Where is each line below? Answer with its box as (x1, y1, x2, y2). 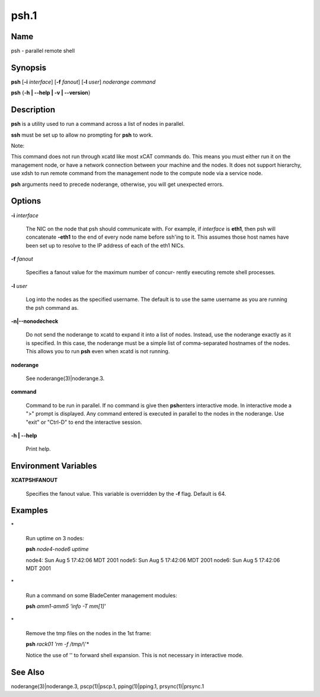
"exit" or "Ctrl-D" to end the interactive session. (25, 419, 142, 426)
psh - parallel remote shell (11, 47, 75, 55)
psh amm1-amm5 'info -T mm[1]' (25, 603, 106, 610)
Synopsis (11, 62, 47, 72)
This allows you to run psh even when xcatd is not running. (25, 348, 170, 355)
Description (11, 104, 56, 115)
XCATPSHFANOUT (11, 477, 58, 484)
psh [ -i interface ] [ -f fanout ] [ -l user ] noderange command (11, 78, 156, 85)
